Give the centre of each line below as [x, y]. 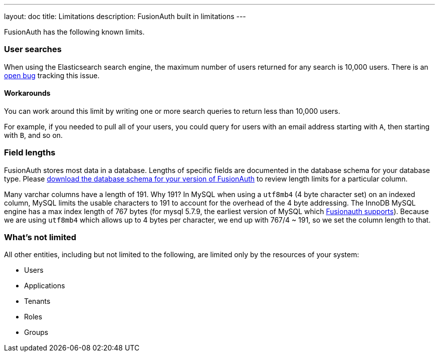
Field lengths [30, 153]
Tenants [37, 301]
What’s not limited [40, 237]
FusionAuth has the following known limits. [74, 32]
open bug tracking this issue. [52, 75]
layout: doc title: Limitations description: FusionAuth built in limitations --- [125, 16]
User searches [33, 49]
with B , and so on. [34, 135]
